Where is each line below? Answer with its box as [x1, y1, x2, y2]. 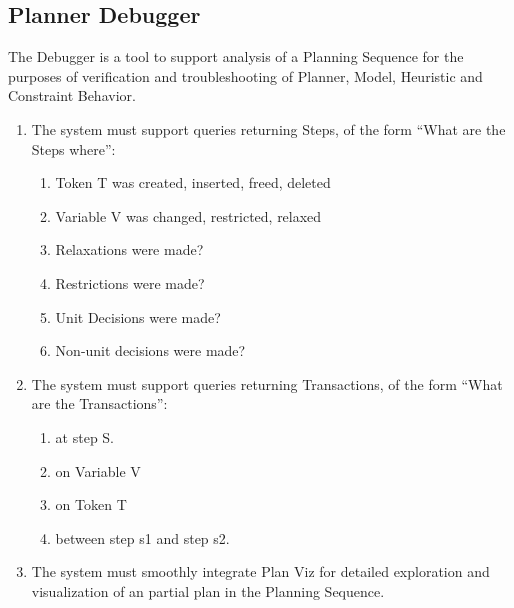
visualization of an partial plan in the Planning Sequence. [31, 580, 385, 601]
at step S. [55, 426, 115, 447]
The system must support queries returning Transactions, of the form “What [31, 373, 503, 394]
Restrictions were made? [55, 272, 205, 293]
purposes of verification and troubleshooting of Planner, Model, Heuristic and [8, 65, 483, 86]
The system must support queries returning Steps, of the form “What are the [31, 118, 506, 139]
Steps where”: [31, 138, 116, 159]
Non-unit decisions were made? [55, 340, 246, 361]
